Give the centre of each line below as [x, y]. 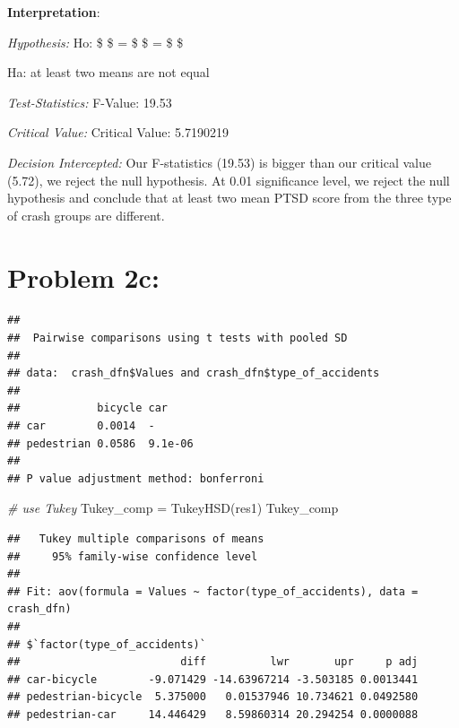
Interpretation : [54, 12]
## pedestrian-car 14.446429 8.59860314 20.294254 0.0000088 [213, 714]
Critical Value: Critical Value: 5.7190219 [118, 132]
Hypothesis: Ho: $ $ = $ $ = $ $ [95, 42]
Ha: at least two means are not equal [108, 72]
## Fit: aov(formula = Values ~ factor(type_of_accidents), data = [213, 591]
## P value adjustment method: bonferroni [136, 478]
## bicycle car [87, 408]
